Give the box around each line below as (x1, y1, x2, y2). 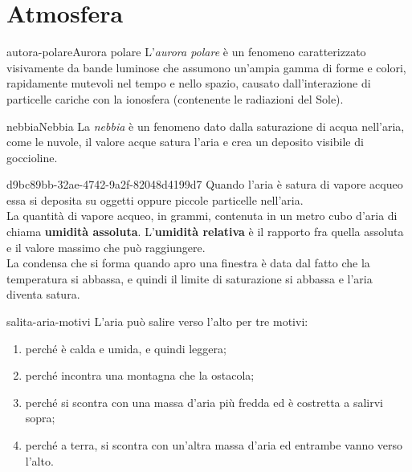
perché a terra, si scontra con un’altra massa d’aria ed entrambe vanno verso (25, 437, 403, 453)
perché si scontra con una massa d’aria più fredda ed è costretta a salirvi (25, 393, 383, 410)
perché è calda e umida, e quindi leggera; (25, 340, 226, 356)
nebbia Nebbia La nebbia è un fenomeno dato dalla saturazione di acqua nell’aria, (6, 117, 405, 134)
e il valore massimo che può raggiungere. (6, 238, 206, 255)
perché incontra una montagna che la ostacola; (25, 367, 255, 384)
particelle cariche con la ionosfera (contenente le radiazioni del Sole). (6, 90, 344, 107)
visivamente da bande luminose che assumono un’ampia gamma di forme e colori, (6, 59, 406, 75)
